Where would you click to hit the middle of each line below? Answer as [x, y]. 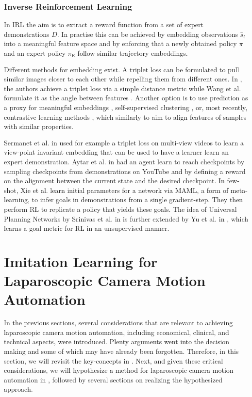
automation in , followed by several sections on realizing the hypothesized [113, 379]
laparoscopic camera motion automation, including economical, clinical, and [117, 332]
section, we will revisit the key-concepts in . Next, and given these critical [114, 360]
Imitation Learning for [81, 261]
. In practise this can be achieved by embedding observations [147, 34]
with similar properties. [39, 126]
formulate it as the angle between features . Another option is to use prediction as [126, 98]
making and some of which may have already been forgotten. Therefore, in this [121, 351]
